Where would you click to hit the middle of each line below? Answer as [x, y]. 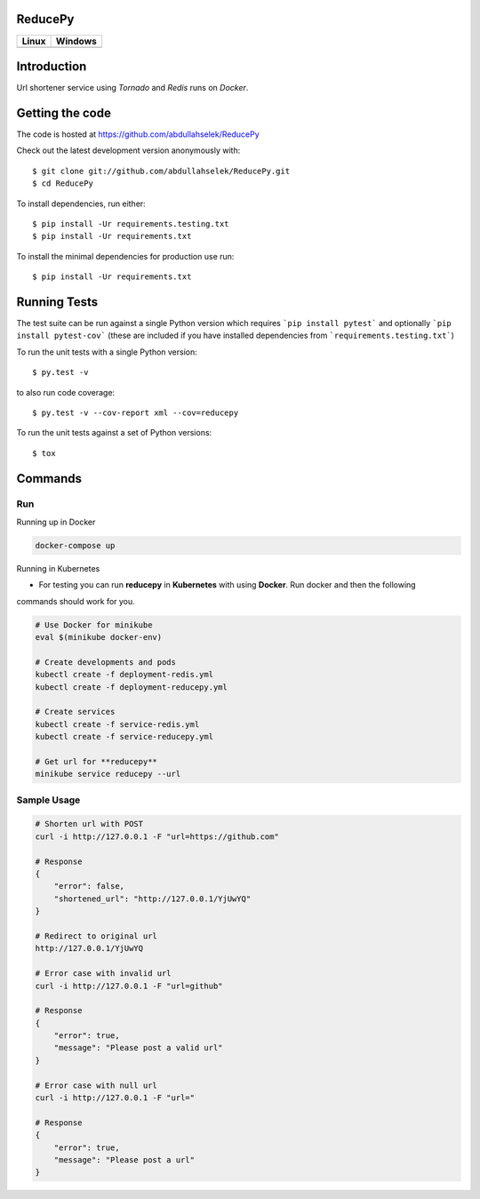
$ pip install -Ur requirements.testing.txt [131, 224]
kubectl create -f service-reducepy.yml [124, 737]
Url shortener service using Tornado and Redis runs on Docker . [132, 88]
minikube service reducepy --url [108, 774]
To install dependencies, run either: [81, 204]
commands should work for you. [76, 601]
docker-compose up [75, 545]
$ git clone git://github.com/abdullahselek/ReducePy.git [161, 171]
